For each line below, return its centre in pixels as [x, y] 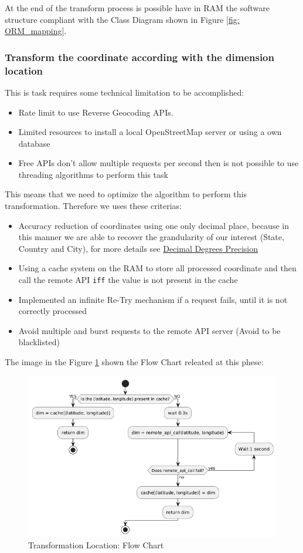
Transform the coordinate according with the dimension [139, 57]
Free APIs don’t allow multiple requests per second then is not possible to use [159, 163]
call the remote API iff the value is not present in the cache [128, 280]
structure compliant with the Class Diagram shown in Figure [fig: [122, 19]
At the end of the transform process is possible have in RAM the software [137, 8]
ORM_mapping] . [36, 31]
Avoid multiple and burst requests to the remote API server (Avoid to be [149, 330]
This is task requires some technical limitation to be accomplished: [125, 92]
